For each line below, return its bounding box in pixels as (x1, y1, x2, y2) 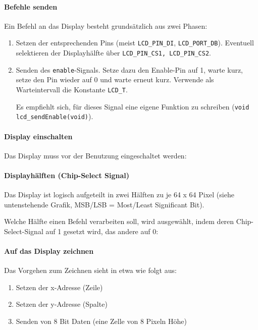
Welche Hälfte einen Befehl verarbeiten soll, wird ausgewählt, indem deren (4, 216, 234, 227)
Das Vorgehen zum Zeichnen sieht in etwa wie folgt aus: (4, 265, 177, 276)
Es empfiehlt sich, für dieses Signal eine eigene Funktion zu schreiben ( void (16, 101, 249, 112)
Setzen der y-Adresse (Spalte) (16, 299, 108, 309)
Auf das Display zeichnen (4, 246, 94, 256)
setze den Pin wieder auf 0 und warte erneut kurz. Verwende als (16, 74, 214, 85)
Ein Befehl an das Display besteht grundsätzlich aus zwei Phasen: (4, 20, 208, 31)
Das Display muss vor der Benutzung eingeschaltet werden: (4, 150, 187, 160)
